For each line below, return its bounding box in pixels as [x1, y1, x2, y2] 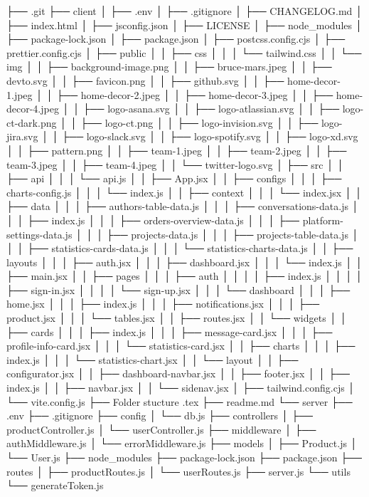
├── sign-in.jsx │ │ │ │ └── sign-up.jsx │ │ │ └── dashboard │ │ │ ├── [6, 282, 351, 297]
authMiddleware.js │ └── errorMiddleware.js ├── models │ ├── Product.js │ [6, 436, 358, 451]
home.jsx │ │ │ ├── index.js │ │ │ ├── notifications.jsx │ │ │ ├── [6, 296, 320, 311]
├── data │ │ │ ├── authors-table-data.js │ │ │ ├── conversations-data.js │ [6, 199, 359, 214]
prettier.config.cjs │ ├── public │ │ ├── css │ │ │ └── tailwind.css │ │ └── [6, 45, 362, 60]
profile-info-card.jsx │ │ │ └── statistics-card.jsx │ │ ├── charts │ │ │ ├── [6, 338, 355, 353]
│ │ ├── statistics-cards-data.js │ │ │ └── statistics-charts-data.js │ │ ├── [6, 241, 353, 256]
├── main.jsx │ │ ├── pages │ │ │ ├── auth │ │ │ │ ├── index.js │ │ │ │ [6, 268, 363, 283]
